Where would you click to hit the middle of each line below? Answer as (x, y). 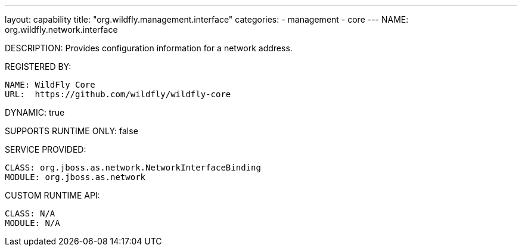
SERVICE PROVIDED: (46, 149)
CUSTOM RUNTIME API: (52, 195)
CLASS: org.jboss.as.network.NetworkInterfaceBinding (133, 168)
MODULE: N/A (32, 223)
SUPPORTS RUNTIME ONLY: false (72, 131)
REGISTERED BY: (38, 66)
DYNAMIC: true (35, 112)
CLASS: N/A (30, 213)
